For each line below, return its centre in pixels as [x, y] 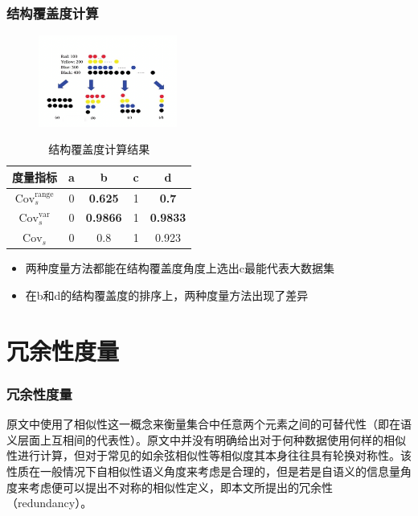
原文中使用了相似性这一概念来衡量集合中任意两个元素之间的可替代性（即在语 [209, 424]
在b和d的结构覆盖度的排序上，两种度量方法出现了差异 [167, 295]
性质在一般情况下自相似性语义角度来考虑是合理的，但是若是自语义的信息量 [203, 471]
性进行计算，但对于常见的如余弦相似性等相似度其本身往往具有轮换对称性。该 [209, 455]
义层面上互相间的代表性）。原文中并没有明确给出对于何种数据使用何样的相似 [206, 439]
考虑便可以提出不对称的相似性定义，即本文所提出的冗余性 [180, 487]
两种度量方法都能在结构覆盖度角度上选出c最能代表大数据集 [180, 268]
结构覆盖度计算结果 [99, 149]
